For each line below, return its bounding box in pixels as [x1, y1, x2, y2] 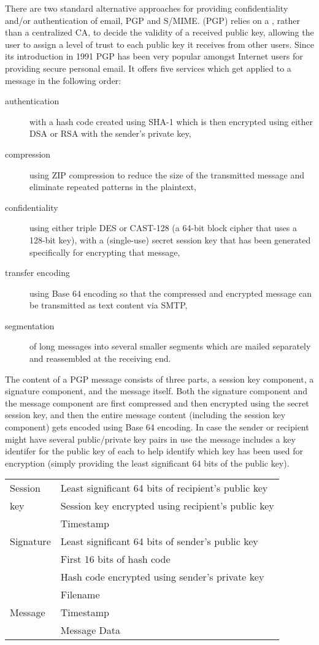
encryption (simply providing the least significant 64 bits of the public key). [5, 456, 290, 469]
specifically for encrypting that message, [29, 245, 180, 258]
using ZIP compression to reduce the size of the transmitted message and [29, 168, 305, 181]
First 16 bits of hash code [60, 552, 171, 567]
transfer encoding [5, 266, 70, 279]
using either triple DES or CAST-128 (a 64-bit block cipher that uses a [29, 221, 297, 234]
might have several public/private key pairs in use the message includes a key [5, 432, 296, 445]
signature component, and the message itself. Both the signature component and [5, 384, 307, 397]
